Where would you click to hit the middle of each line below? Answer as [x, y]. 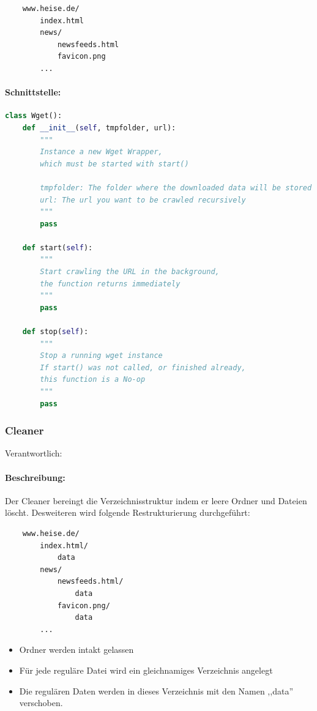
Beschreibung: [35, 477]
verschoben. [41, 703]
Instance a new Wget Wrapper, [101, 152]
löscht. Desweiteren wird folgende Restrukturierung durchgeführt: [128, 512]
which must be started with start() [114, 164]
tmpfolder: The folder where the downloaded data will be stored [176, 188]
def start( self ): [58, 248]
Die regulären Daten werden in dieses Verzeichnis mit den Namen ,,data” [156, 691]
